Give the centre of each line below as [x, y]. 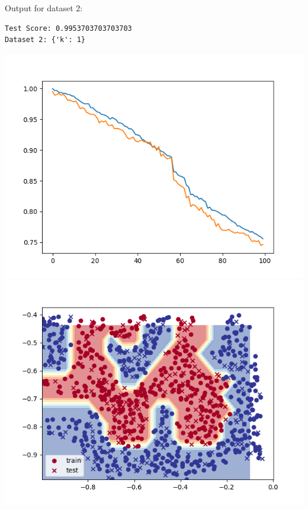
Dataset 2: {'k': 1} [45, 40]
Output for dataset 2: [44, 8]
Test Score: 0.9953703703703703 [68, 28]
